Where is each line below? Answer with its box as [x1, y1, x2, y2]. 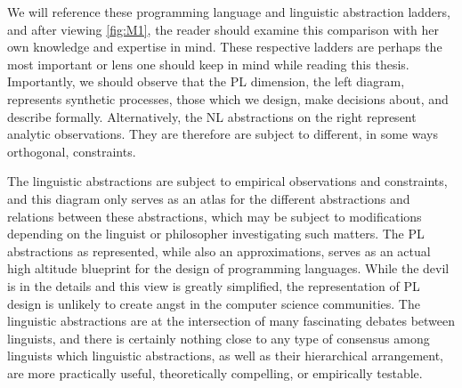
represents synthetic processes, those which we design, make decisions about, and [7, 89, 449, 108]
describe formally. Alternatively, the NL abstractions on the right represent [7, 107, 417, 125]
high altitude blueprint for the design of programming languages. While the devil [7, 259, 450, 278]
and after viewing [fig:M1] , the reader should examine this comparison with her [7, 20, 440, 38]
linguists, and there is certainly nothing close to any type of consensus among [7, 328, 430, 347]
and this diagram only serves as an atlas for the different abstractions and [7, 189, 410, 207]
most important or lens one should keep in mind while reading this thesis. [7, 54, 409, 73]
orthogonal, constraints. [7, 141, 136, 160]
